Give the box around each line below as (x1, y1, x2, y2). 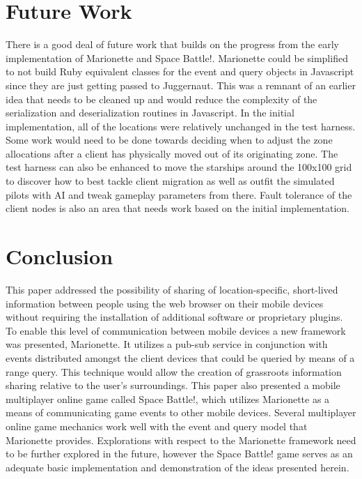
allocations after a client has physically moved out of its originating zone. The (6, 146, 338, 160)
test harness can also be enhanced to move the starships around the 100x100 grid (6, 160, 352, 174)
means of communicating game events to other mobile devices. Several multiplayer (6, 405, 356, 420)
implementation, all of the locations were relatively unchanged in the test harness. (6, 119, 356, 133)
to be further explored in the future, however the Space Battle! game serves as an (6, 446, 353, 461)
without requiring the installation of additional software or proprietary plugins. (6, 310, 343, 324)
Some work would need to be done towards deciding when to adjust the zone (6, 132, 333, 147)
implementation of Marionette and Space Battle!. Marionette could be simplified (6, 50, 348, 65)
